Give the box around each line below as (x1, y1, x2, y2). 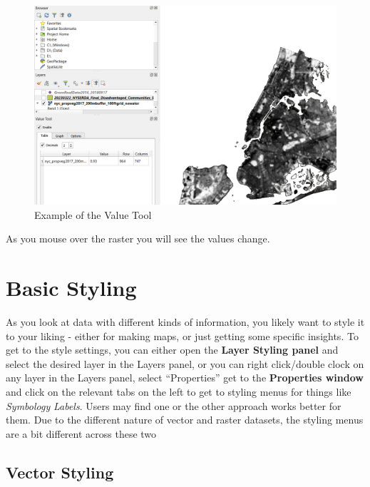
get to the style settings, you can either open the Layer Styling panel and (6, 342, 339, 357)
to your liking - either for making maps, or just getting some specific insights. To (6, 328, 359, 343)
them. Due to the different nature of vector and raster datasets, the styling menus (6, 412, 364, 427)
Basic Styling (6, 273, 137, 302)
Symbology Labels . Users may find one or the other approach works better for (6, 398, 341, 413)
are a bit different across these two (6, 426, 157, 441)
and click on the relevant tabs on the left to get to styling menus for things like (6, 384, 351, 399)
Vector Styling (6, 461, 114, 483)
